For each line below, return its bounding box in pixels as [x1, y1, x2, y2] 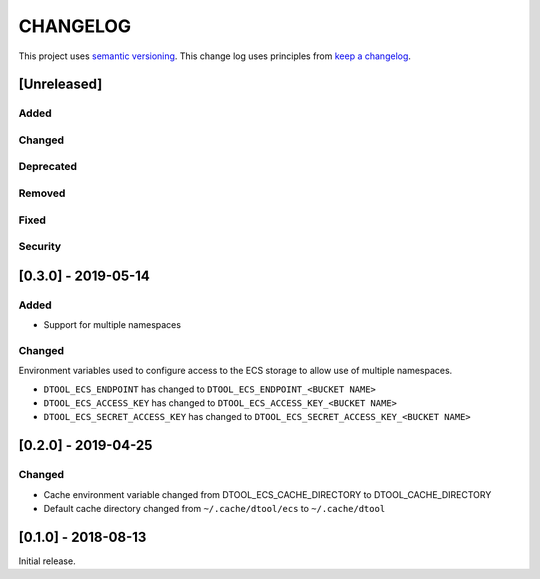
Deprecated [18, 160, 78, 174]
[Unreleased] [18, 76, 103, 93]
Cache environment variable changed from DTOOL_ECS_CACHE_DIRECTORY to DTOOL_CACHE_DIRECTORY [43, 488, 492, 500]
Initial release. [18, 555, 76, 567]
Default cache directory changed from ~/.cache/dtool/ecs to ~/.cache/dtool [43, 502, 386, 514]
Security [18, 240, 62, 254]
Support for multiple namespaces [43, 319, 182, 331]
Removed [18, 186, 66, 200]
